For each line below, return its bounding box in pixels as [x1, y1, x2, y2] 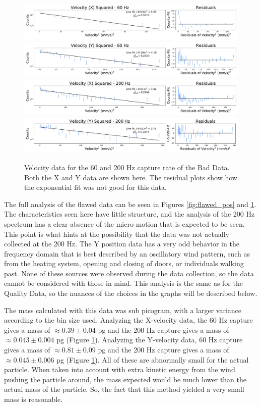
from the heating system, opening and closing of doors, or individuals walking [4, 258, 244, 269]
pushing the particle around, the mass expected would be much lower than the [4, 374, 247, 384]
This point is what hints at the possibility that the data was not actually [4, 228, 229, 239]
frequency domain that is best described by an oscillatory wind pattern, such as [4, 248, 250, 259]
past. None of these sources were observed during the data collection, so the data [4, 268, 254, 278]
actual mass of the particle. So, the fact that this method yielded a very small [4, 384, 244, 394]
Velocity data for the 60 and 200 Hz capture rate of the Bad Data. [24, 162, 230, 172]
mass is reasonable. [4, 394, 63, 404]
